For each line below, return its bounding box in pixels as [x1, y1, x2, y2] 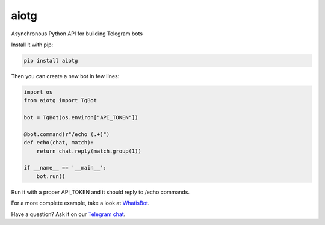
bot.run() [36, 173, 66, 180]
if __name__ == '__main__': [23, 164, 107, 171]
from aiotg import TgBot [23, 97, 97, 104]
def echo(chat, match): [23, 139, 94, 146]
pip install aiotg [23, 57, 78, 64]
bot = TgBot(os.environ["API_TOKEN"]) [23, 114, 138, 121]
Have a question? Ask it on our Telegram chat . [11, 211, 126, 218]
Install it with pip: [11, 41, 54, 48]
